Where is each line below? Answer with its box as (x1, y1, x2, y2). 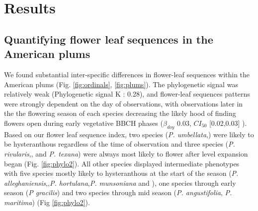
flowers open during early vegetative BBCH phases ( (4, 117, 163, 128)
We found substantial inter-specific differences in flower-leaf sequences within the (4, 69, 250, 79)
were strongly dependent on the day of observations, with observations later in (4, 98, 243, 108)
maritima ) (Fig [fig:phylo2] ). (4, 197, 90, 207)
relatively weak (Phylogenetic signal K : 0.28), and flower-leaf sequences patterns (4, 89, 250, 99)
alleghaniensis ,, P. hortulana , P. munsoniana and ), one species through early (4, 177, 236, 188)
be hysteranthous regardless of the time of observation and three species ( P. (4, 139, 235, 149)
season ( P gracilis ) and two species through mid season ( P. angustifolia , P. (4, 187, 232, 198)
